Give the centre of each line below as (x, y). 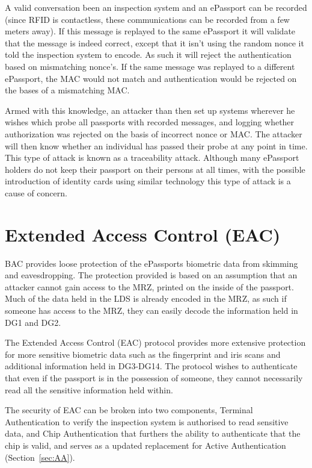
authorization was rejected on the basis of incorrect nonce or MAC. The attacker (154, 133)
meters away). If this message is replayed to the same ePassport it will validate (150, 31)
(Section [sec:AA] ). (40, 457)
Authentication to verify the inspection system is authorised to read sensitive (147, 421)
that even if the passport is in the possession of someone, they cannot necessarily (154, 377)
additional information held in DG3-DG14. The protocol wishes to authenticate (151, 366)
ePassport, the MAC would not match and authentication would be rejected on (151, 78)
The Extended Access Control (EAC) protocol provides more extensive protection (155, 342)
